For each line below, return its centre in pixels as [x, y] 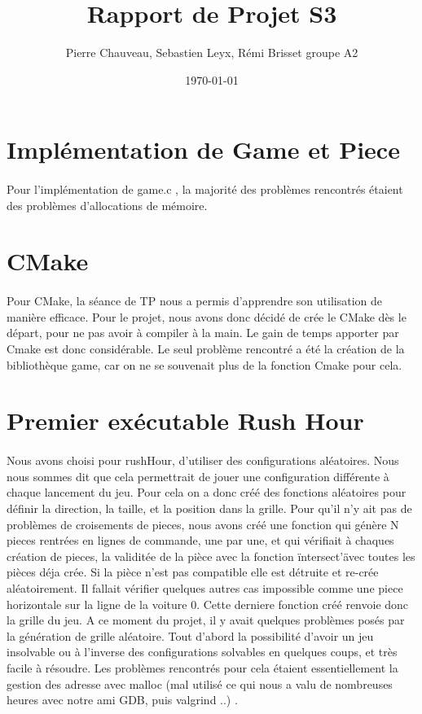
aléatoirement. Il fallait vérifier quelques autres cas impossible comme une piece [205, 587]
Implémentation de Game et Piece [203, 149]
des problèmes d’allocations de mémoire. [107, 205]
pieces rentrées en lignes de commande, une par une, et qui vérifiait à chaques [200, 540]
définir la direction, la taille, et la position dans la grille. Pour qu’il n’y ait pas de [209, 508]
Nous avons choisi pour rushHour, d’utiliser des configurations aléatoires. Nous [203, 460]
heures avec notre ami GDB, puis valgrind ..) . [122, 700]
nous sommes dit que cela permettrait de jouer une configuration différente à [198, 476]
